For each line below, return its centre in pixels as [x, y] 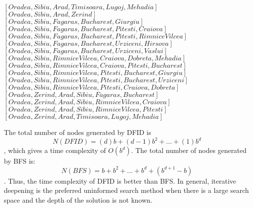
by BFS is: [20, 161]
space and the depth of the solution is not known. [78, 199]
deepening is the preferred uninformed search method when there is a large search [126, 190]
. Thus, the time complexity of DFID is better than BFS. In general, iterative [120, 180]
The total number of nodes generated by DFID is [78, 132]
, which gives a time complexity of [55, 150]
